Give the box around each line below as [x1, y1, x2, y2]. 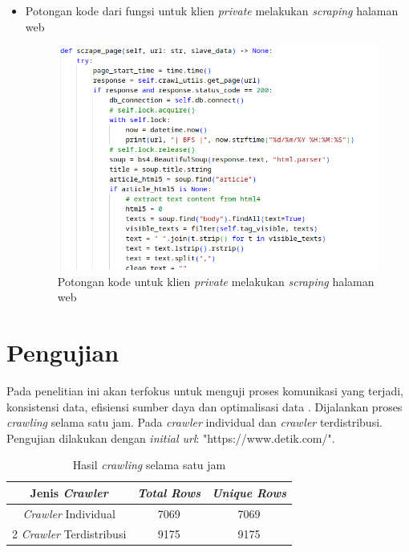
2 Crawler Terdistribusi [12, 525, 127, 542]
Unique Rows [212, 484, 287, 501]
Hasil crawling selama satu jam [72, 456, 226, 473]
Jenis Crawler [30, 484, 108, 501]
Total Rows [137, 484, 201, 501]
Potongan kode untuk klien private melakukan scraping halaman [57, 272, 375, 289]
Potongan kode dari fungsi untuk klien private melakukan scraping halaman [25, 2, 399, 18]
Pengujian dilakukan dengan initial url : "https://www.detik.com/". [6, 429, 335, 446]
